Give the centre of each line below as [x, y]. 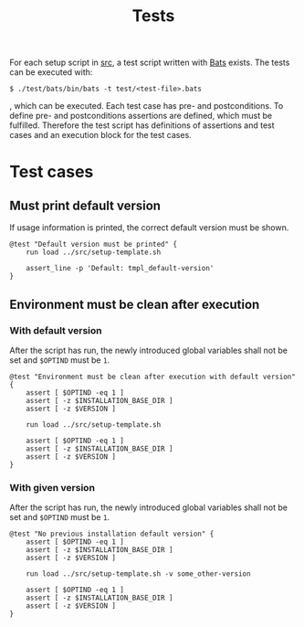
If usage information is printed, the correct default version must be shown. [149, 228]
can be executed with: [51, 72]
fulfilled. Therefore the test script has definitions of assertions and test [142, 125]
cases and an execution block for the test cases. [100, 135]
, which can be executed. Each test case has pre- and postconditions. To [147, 106]
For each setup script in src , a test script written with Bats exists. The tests [150, 63]
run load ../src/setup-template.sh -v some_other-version [138, 574]
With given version [52, 487]
